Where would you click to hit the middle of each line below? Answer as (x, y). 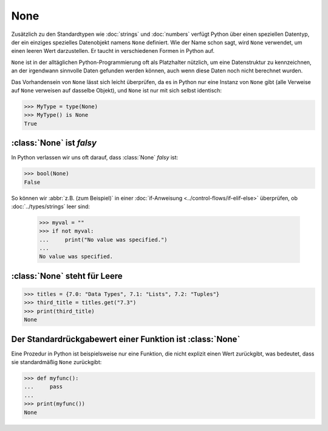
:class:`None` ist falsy (54, 143)
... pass (43, 387)
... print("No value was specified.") (103, 240)
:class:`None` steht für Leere (67, 276)
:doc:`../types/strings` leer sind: (51, 206)
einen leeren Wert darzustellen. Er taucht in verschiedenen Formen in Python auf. (113, 51)
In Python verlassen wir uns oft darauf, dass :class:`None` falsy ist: (95, 158)
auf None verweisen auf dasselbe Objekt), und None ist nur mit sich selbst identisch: (116, 90)
